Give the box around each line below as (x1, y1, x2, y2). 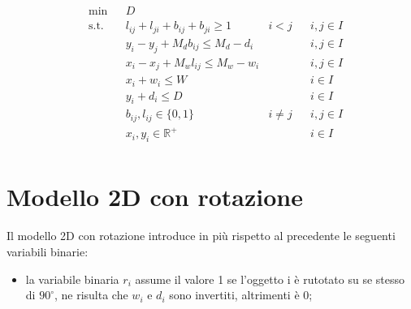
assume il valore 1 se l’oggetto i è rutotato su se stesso (135, 270, 405, 287)
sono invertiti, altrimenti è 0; (169, 286, 313, 303)
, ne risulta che (54, 286, 128, 303)
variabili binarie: (6, 242, 89, 260)
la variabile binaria (25, 270, 119, 287)
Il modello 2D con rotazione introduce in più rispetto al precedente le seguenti (6, 227, 396, 244)
